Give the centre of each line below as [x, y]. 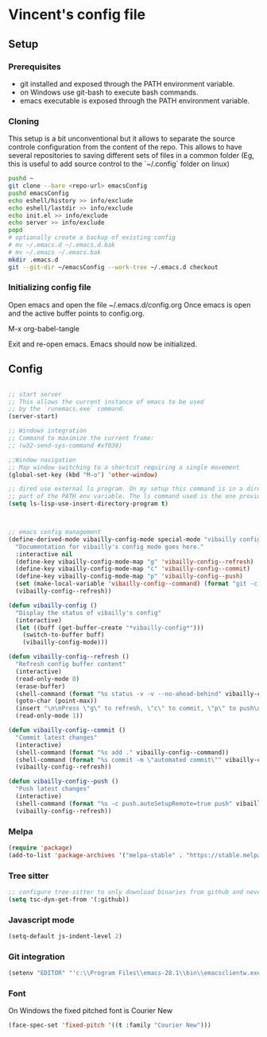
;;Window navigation [43, 460]
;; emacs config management [55, 532]
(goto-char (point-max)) [56, 701]
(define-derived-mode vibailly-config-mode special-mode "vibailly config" [136, 539]
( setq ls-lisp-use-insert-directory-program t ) [89, 504]
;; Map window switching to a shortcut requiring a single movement [124, 467]
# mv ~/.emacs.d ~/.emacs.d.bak [62, 245]
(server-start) [33, 416]
